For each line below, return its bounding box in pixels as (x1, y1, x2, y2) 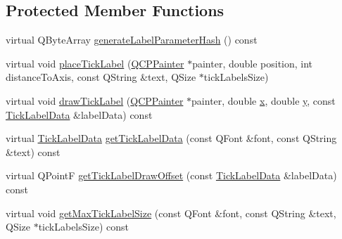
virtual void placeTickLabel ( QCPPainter (6, 56, 184, 70)
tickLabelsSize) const (38, 219, 129, 234)
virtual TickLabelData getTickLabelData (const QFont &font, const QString (6, 131, 337, 146)
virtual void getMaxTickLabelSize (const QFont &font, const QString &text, (6, 205, 336, 220)
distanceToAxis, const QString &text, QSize (6, 70, 196, 84)
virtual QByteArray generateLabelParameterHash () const (6, 32, 258, 47)
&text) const (6, 144, 61, 159)
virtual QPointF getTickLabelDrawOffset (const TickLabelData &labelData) (6, 168, 337, 183)
